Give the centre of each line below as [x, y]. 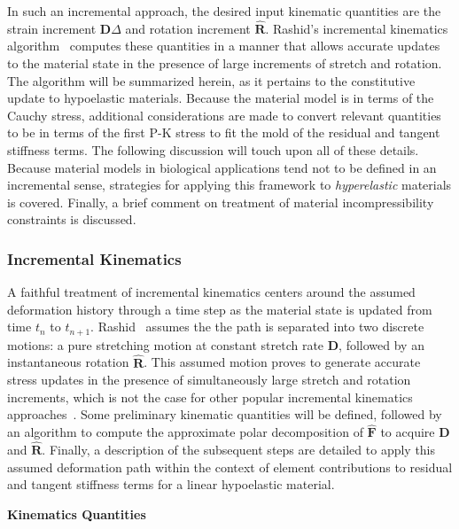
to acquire [408, 432]
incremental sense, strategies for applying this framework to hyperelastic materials [229, 185]
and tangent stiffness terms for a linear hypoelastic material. [171, 484]
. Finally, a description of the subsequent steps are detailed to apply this [239, 450]
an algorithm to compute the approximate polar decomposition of [185, 432]
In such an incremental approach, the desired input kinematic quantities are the [224, 11]
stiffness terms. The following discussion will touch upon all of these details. [213, 149]
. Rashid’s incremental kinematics [357, 28]
